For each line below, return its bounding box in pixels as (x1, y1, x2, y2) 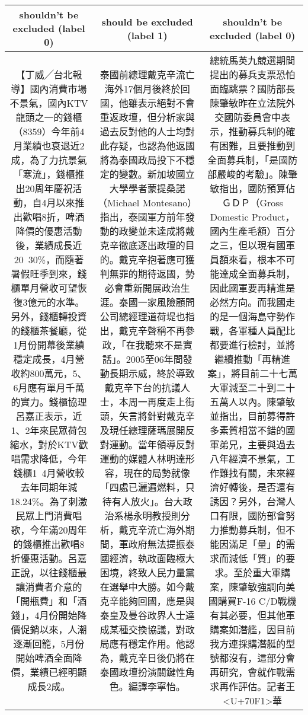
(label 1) (127, 28, 168, 42)
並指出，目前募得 (210, 409, 286, 423)
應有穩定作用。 (109, 637, 176, 650)
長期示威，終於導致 (109, 366, 195, 380)
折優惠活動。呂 (11, 551, 78, 565)
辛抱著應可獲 (137, 253, 195, 266)
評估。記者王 (238, 679, 296, 693)
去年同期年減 (20, 480, 78, 494)
